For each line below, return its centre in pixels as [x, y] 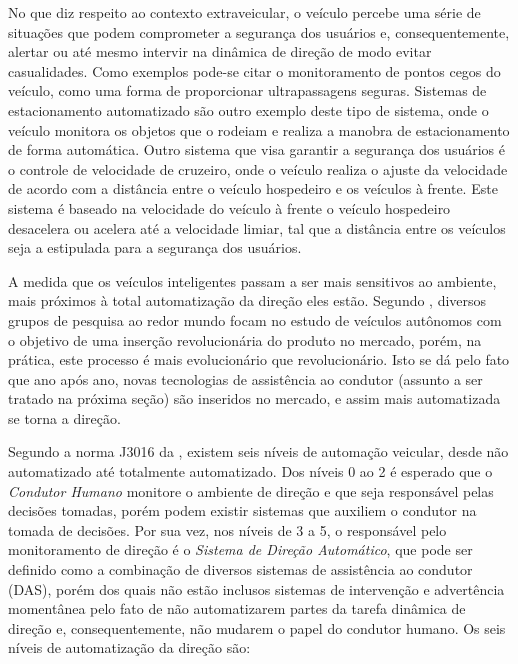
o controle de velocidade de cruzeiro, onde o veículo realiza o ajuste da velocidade [258, 168]
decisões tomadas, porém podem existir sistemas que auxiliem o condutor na [242, 510]
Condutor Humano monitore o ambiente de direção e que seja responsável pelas [251, 490]
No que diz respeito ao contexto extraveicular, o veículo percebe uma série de [244, 12]
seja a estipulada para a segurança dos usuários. [155, 247]
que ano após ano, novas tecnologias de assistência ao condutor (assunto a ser [245, 378]
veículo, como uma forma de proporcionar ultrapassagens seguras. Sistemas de [247, 90]
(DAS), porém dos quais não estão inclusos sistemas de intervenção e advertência [256, 588]
